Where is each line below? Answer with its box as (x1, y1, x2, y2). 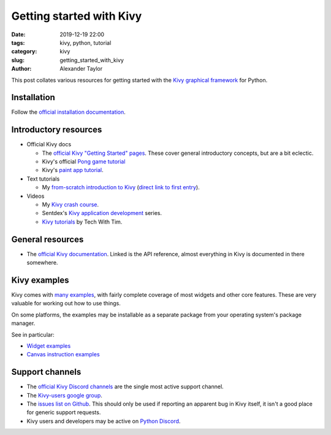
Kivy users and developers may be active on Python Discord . (26, 417, 181, 425)
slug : (11, 56, 25, 64)
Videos (26, 192, 45, 200)
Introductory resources (11, 125, 102, 135)
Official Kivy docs (26, 141, 72, 148)
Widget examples (26, 342, 71, 350)
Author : (11, 65, 32, 72)
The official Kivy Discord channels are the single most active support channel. (26, 383, 224, 390)
